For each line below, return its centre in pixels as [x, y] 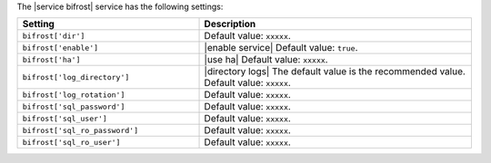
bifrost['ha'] [51, 59]
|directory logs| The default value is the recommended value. [335, 72]
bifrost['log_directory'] [76, 77]
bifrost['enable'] [60, 48]
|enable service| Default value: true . [281, 48]
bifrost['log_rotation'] [74, 95]
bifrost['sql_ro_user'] [71, 142]
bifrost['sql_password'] [74, 106]
